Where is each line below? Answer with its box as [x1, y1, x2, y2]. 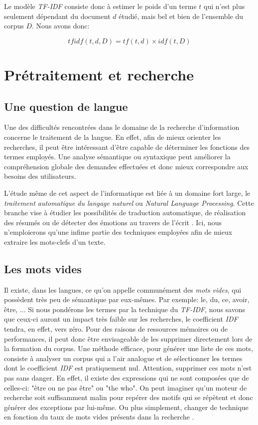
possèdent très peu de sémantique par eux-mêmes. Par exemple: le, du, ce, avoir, [4, 294, 250, 305]
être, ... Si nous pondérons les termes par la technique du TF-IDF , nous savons [4, 304, 245, 314]
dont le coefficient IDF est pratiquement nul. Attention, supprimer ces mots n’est [4, 363, 252, 373]
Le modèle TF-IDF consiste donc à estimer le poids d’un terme [4, 1, 197, 11]
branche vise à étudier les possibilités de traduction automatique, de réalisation [4, 207, 246, 218]
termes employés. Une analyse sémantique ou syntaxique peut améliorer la [4, 151, 231, 162]
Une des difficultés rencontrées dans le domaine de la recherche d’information [4, 122, 240, 132]
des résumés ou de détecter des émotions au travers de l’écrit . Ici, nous [4, 217, 222, 227]
